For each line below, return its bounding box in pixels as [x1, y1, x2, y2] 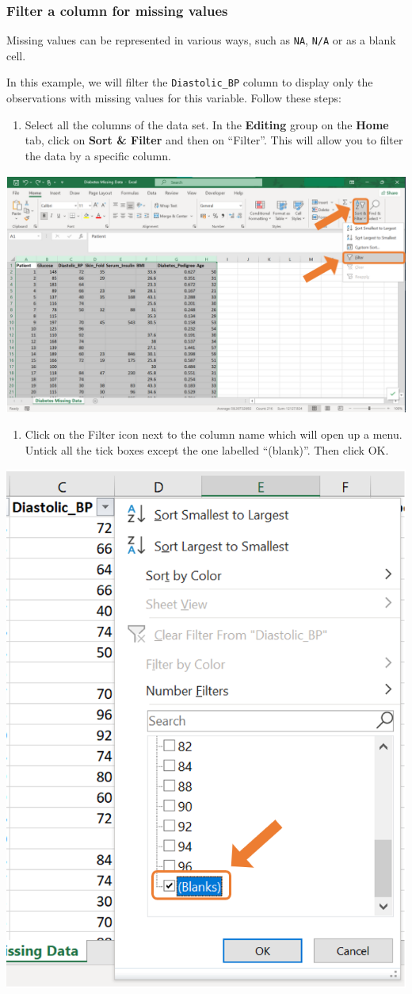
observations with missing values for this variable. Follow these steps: [6, 90, 341, 106]
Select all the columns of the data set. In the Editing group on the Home [25, 116, 389, 132]
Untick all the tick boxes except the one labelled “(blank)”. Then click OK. [25, 441, 389, 458]
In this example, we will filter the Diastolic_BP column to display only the [6, 74, 373, 90]
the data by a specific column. [25, 147, 171, 163]
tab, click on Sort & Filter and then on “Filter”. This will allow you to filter [25, 132, 403, 148]
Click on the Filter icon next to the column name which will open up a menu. [25, 426, 402, 443]
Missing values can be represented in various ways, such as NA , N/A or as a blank [6, 32, 396, 48]
